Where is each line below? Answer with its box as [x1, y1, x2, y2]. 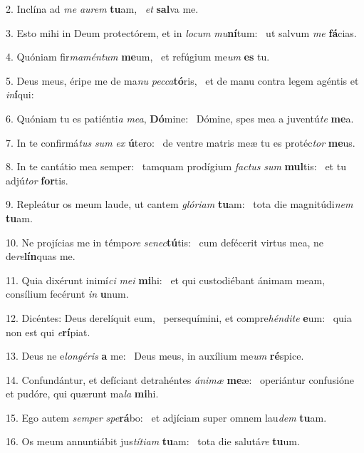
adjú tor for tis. [6, 172, 68, 187]
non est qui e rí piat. [6, 324, 90, 339]
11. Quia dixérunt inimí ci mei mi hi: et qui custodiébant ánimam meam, [6, 272, 326, 287]
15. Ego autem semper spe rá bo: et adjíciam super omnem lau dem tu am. [6, 410, 327, 425]
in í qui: [6, 87, 34, 102]
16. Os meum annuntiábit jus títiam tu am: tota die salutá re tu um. [6, 434, 300, 449]
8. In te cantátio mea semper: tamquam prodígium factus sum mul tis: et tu [6, 159, 346, 174]
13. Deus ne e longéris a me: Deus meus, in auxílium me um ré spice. [6, 348, 304, 363]
